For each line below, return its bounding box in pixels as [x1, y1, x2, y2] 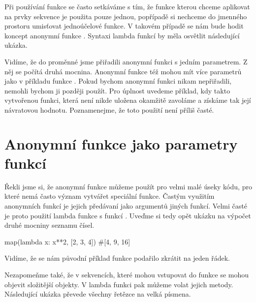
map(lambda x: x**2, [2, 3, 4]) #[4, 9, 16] [4, 236, 130, 246]
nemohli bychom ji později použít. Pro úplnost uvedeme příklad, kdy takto [4, 85, 230, 95]
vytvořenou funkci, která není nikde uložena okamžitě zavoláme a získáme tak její [4, 95, 251, 105]
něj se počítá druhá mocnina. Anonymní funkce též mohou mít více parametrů [4, 66, 242, 76]
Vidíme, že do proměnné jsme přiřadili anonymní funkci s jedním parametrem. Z [4, 56, 248, 66]
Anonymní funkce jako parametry [4, 133, 238, 153]
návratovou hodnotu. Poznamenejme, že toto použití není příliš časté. [4, 104, 214, 115]
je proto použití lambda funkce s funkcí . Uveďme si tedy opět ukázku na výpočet [4, 210, 251, 220]
